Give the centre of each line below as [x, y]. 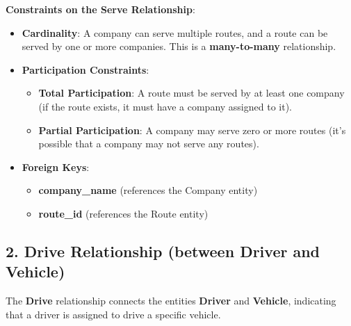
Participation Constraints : [85, 69]
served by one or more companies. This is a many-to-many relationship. [179, 46]
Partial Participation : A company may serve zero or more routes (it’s [192, 130]
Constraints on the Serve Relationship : [100, 9]
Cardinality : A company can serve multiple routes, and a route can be [175, 32]
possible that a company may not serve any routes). [149, 144]
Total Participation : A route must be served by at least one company [191, 93]
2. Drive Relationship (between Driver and [163, 251]
